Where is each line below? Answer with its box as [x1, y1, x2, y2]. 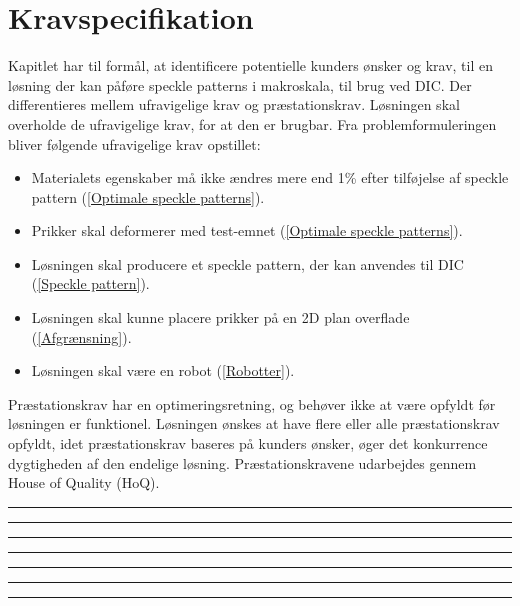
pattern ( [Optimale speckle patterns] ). [31, 186, 265, 207]
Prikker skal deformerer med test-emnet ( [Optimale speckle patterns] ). [31, 220, 463, 241]
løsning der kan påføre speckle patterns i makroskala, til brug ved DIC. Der [8, 74, 472, 95]
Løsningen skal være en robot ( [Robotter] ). [31, 360, 295, 381]
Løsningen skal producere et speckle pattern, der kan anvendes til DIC [31, 253, 464, 274]
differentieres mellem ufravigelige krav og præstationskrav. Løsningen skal [8, 94, 460, 115]
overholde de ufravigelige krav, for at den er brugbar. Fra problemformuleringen [8, 113, 497, 134]
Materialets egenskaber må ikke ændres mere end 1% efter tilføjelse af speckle [31, 167, 509, 188]
